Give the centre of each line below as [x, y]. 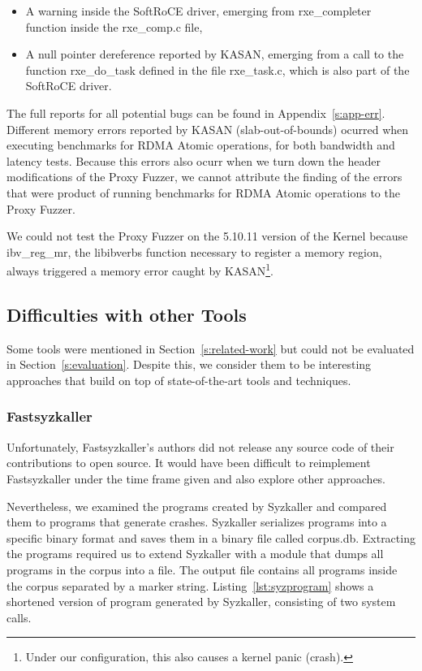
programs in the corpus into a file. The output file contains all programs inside [202, 569]
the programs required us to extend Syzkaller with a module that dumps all [195, 554]
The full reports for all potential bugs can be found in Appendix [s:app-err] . [196, 113]
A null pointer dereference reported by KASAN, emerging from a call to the [215, 54]
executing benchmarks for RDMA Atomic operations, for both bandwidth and [201, 145]
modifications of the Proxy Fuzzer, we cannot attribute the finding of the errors [205, 177]
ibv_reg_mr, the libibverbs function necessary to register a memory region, [194, 251]
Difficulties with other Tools [127, 314]
